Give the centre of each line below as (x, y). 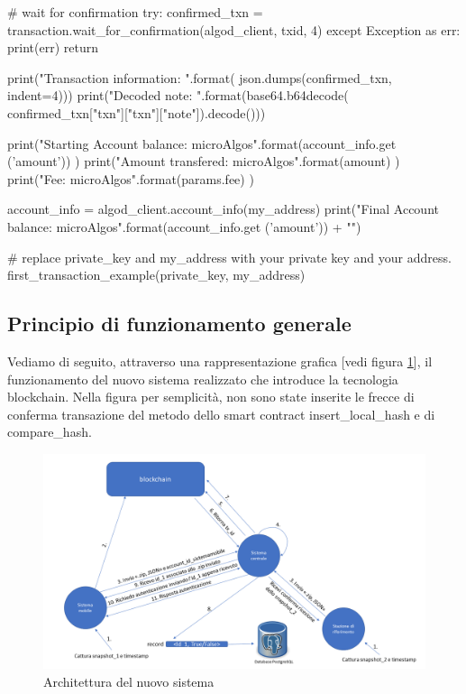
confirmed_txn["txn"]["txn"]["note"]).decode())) (137, 112)
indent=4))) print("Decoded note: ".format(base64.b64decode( (178, 95)
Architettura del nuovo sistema (129, 681)
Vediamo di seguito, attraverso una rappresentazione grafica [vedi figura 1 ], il (220, 361)
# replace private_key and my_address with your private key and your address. (229, 257)
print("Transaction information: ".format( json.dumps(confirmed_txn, (200, 77)
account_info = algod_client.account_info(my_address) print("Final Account (223, 209)
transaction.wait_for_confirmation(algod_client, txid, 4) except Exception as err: (234, 29)
